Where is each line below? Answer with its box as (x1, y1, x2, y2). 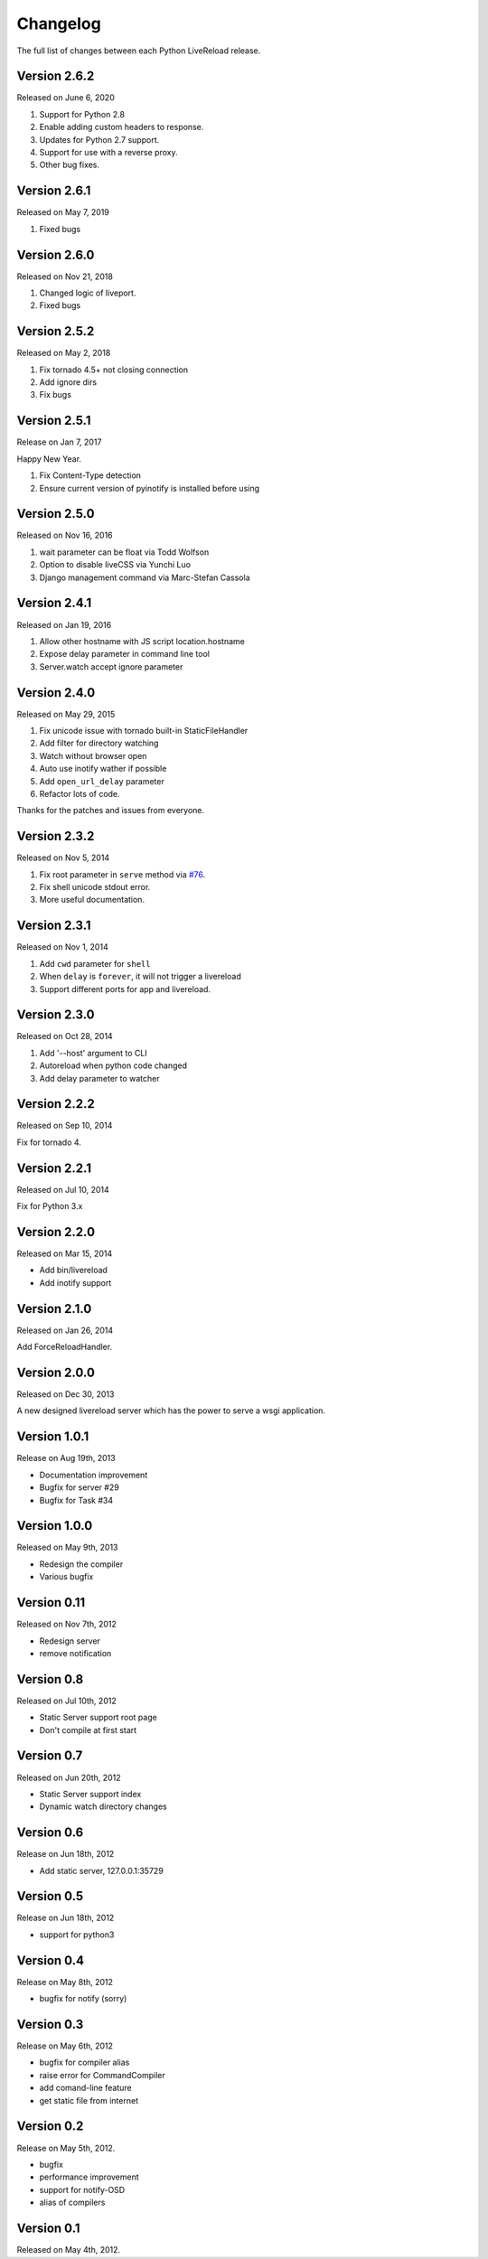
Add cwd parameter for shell (39, 958, 151, 969)
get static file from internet (39, 2095, 139, 2105)
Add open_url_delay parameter (39, 775, 164, 786)
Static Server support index (39, 1788, 142, 1799)
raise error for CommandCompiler (39, 2069, 166, 2080)
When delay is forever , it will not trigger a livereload (39, 971, 241, 982)
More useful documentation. (39, 895, 145, 905)
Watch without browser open (39, 750, 147, 761)
